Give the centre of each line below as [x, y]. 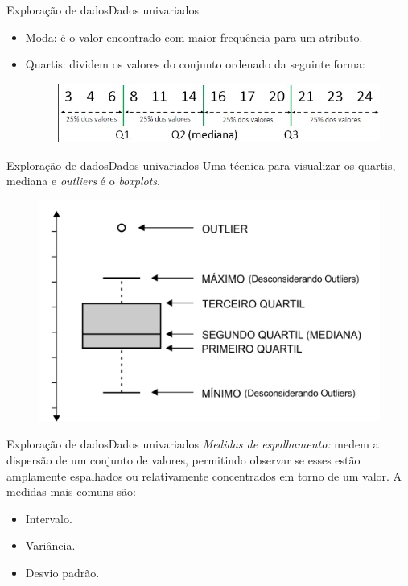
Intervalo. [49, 518]
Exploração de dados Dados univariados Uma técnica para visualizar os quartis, [201, 165]
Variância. [50, 545]
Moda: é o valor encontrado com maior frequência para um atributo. [194, 37]
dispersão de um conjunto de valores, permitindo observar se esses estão [183, 460]
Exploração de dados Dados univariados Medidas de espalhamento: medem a [193, 444]
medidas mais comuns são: [71, 491]
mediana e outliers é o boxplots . [83, 181]
